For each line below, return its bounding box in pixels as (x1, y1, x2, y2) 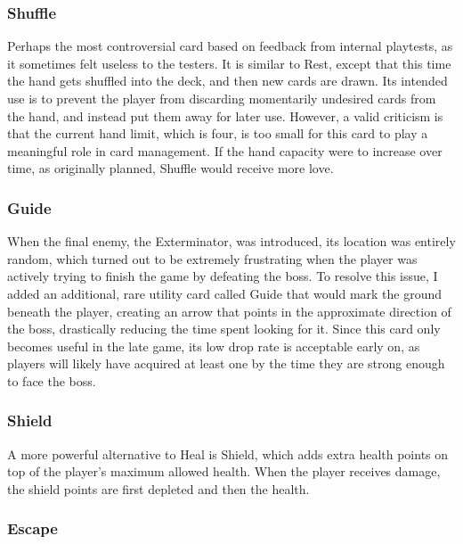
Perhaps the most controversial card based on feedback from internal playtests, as (7, 37, 453, 55)
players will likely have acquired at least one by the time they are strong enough (7, 354, 445, 373)
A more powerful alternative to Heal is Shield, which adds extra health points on (7, 444, 449, 463)
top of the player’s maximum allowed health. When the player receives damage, (7, 462, 441, 481)
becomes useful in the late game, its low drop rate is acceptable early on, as (7, 336, 420, 355)
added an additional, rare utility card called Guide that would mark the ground (7, 284, 443, 302)
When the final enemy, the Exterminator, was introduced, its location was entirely (7, 232, 456, 251)
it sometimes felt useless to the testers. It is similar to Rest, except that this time (7, 54, 451, 72)
